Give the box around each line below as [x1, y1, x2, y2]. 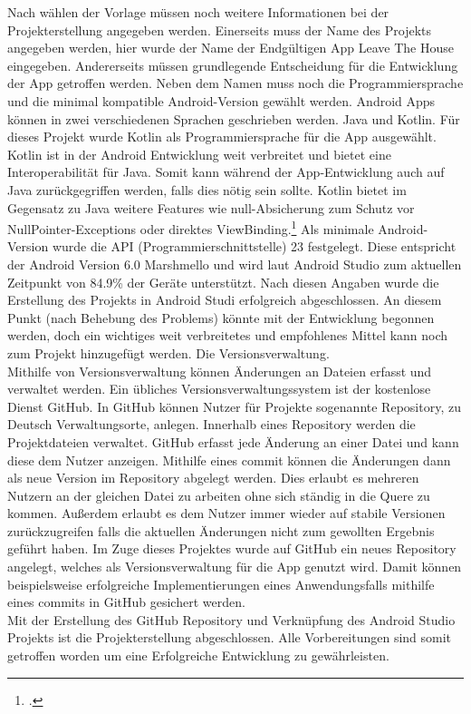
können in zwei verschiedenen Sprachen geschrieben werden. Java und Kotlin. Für [7, 109, 460, 128]
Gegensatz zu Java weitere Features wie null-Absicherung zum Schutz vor [7, 198, 415, 217]
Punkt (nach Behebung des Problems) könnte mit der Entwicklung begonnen [7, 308, 435, 327]
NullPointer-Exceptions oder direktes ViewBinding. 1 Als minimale [7, 217, 374, 238]
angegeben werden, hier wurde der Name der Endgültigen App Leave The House [7, 38, 454, 57]
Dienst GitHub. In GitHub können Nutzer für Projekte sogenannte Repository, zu [7, 396, 461, 416]
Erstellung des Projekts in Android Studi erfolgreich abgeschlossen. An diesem [7, 290, 442, 309]
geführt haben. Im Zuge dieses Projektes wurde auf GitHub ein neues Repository [7, 539, 457, 558]
